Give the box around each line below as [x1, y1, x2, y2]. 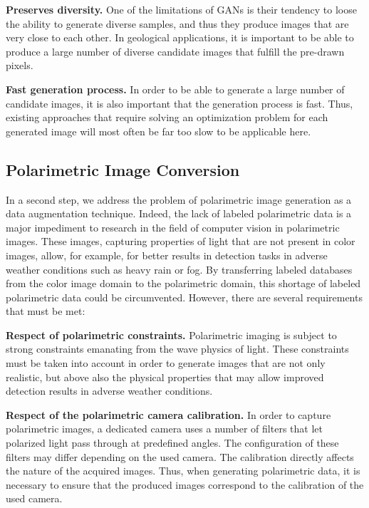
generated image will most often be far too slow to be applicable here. [6, 123, 311, 138]
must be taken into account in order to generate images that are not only [6, 356, 326, 370]
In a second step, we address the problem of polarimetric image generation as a [6, 192, 352, 207]
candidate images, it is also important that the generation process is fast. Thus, [6, 95, 353, 110]
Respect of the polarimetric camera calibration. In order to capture [6, 407, 331, 422]
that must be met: [6, 304, 85, 318]
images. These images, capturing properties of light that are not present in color [6, 234, 355, 249]
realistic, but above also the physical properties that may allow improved [6, 369, 324, 384]
